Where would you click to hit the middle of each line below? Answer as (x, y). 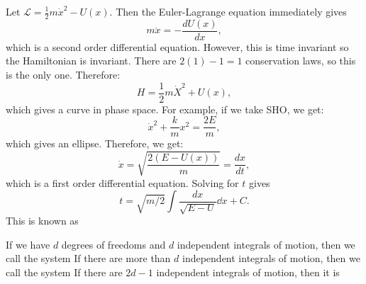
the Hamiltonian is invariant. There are (91, 61)
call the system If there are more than (88, 258)
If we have (28, 244)
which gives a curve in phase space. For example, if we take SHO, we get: (165, 109)
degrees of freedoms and (113, 244)
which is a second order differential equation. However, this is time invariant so (177, 46)
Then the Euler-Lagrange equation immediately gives (231, 11)
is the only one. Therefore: (63, 75)
